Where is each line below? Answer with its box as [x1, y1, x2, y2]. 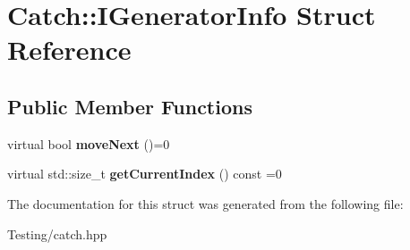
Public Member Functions [7, 92, 252, 120]
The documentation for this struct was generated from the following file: [7, 194, 404, 212]
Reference [7, 31, 132, 68]
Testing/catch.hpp [7, 224, 107, 243]
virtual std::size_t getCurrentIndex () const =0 [7, 164, 282, 183]
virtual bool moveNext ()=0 [7, 134, 170, 153]
